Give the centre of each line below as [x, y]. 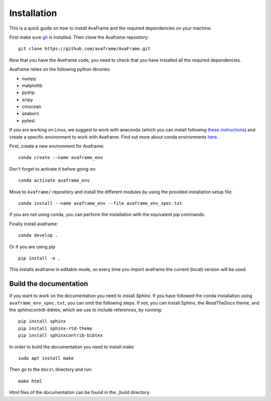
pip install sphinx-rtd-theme [55, 328]
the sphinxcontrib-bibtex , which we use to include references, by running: [86, 310]
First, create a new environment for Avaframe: [57, 146]
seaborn [31, 113]
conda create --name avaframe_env [60, 158]
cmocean [32, 107]
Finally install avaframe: [34, 224]
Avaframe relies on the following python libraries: [60, 69]
